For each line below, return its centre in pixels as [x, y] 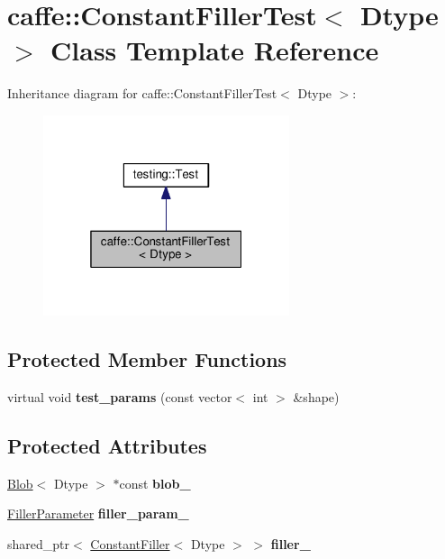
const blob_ [155, 483]
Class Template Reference [215, 50]
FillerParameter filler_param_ [98, 513]
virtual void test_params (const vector [120, 396]
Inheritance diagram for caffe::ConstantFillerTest [142, 93]
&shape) [316, 396]
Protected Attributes [107, 445]
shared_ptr [39, 543]
